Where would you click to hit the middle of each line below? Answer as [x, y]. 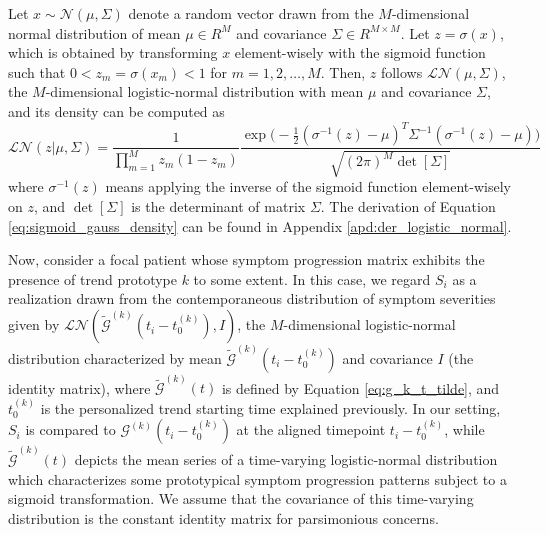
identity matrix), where [79, 387]
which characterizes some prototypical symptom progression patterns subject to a [257, 478]
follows [401, 71]
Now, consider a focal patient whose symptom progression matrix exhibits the [246, 259]
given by [34, 324]
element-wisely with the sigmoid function [360, 52]
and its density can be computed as [116, 110]
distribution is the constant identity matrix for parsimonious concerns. [223, 517]
